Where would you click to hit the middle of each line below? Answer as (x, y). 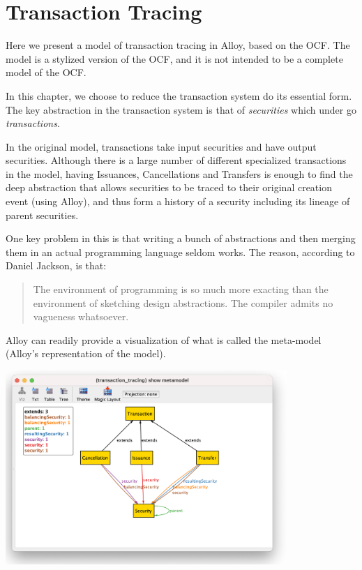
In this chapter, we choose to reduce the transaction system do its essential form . (179, 95)
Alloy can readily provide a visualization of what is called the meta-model (164, 339)
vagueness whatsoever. (81, 316)
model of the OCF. (46, 72)
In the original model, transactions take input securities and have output (161, 146)
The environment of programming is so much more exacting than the (181, 289)
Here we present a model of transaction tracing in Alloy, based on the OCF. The (178, 45)
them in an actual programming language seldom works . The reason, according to (180, 252)
